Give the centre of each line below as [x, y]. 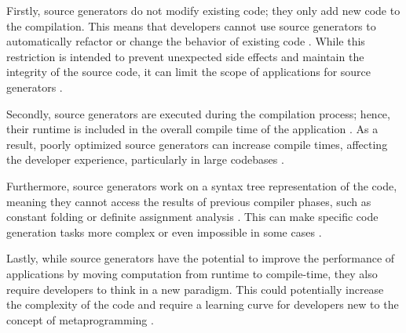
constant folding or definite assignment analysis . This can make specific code [192, 217]
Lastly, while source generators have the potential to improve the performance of [201, 258]
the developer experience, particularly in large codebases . [145, 159]
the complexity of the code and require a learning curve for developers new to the [203, 304]
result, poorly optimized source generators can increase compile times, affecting [197, 144]
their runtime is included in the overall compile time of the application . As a [192, 129]
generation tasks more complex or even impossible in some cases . [164, 232]
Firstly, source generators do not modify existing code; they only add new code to [203, 10]
